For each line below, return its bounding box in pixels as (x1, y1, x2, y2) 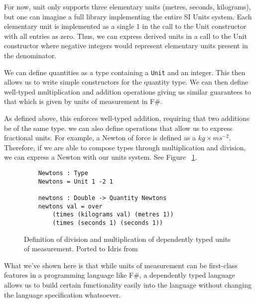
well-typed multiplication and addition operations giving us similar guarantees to (4, 86, 251, 97)
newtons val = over (38, 202, 103, 210)
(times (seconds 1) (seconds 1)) (52, 219, 163, 226)
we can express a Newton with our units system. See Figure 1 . (4, 152, 197, 162)
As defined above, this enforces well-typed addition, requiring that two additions (4, 113, 250, 123)
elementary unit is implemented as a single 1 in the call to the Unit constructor (4, 21, 247, 31)
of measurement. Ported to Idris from (24, 243, 138, 254)
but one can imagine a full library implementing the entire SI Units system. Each (4, 11, 252, 21)
